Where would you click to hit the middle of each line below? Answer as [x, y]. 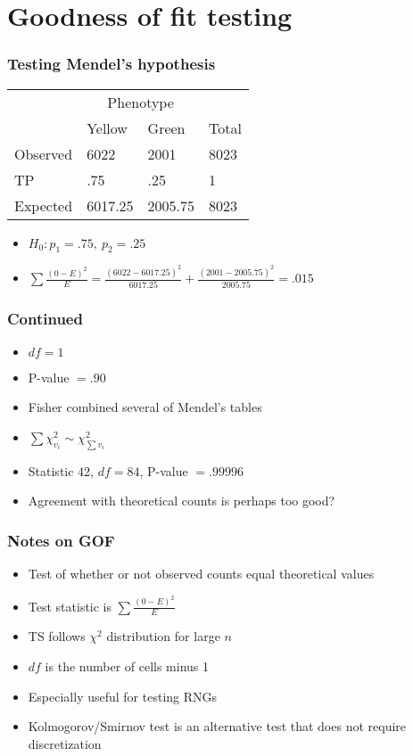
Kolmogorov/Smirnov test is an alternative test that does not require [217, 726]
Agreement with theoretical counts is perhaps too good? [182, 501]
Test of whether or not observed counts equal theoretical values [201, 574]
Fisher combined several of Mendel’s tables [145, 407]
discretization [65, 743]
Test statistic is [70, 606]
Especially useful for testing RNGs [123, 696]
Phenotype [140, 102]
